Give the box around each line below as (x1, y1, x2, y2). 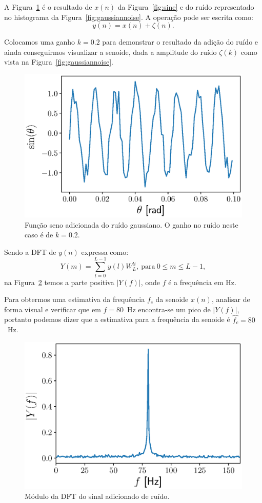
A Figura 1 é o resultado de (4, 2, 92, 12)
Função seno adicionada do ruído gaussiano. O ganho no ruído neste (25, 219, 238, 230)
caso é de (25, 229, 53, 240)
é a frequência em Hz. (168, 276, 236, 287)
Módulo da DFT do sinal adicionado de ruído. (25, 491, 170, 501)
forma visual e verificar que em (4, 304, 101, 314)
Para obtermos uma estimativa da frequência (4, 294, 145, 305)
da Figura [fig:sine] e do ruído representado (117, 2, 254, 12)
